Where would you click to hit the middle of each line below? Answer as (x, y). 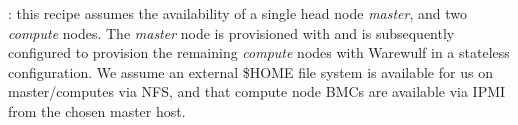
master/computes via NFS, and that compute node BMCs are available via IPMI (257, 91)
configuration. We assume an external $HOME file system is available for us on (250, 71)
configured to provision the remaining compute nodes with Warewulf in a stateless (259, 52)
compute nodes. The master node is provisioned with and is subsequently (231, 32)
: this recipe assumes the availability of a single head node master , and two (238, 13)
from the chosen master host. (97, 110)
